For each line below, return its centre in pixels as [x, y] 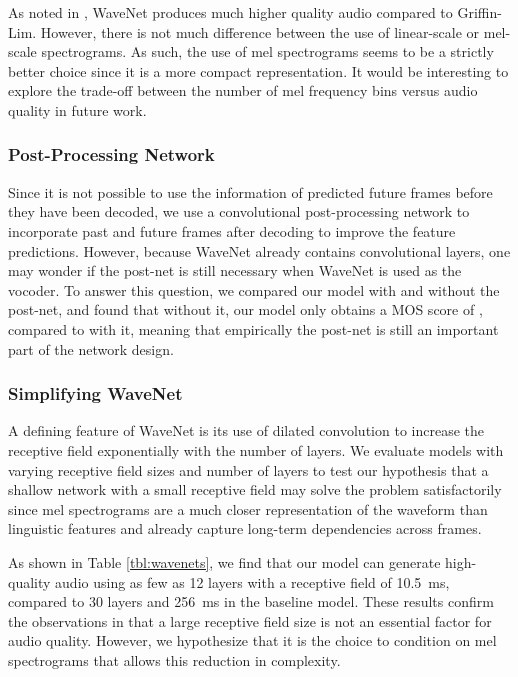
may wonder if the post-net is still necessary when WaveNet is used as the [235, 270]
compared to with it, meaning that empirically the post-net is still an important [253, 328]
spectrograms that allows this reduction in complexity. [174, 659]
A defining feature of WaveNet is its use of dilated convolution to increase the [246, 430]
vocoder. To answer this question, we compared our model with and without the [254, 289]
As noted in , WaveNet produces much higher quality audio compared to [230, 12]
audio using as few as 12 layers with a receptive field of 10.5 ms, [252, 581]
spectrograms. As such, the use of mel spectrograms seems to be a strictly [267, 51]
